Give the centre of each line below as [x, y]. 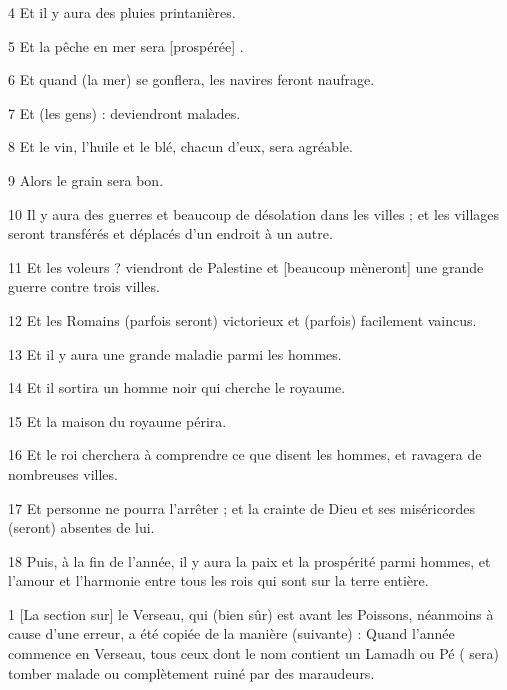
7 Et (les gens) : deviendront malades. [124, 112]
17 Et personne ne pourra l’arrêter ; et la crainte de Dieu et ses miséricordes [241, 507]
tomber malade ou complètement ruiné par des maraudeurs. [191, 672]
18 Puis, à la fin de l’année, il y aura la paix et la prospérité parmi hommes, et [249, 560]
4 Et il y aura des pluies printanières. [122, 12]
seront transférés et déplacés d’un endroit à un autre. [170, 233]
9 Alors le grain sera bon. [86, 179]
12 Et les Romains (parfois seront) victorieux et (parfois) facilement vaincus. [242, 319]
